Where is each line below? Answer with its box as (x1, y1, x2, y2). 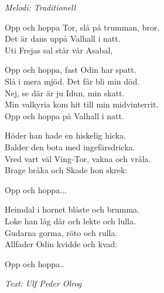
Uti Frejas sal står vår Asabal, (5, 43, 113, 56)
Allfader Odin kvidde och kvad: (5, 238, 118, 250)
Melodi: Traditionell (5, 1, 76, 13)
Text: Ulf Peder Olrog (5, 277, 82, 289)
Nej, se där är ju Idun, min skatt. (5, 86, 125, 99)
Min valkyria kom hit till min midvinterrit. (5, 98, 159, 110)
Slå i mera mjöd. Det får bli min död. (5, 75, 140, 87)
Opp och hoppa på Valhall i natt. (5, 109, 124, 122)
